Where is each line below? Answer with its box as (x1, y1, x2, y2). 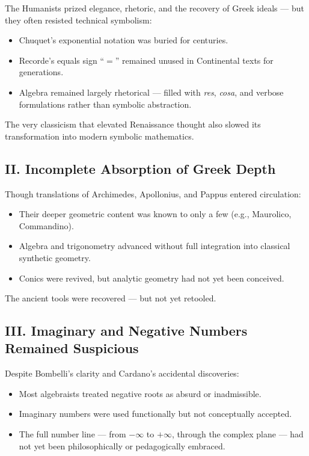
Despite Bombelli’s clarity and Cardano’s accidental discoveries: (5, 367, 239, 380)
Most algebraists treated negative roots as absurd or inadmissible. (19, 387, 262, 399)
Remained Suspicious (5, 339, 139, 357)
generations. (19, 66, 64, 78)
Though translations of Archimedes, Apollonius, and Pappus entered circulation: (5, 187, 301, 200)
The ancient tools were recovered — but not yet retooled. (5, 292, 216, 304)
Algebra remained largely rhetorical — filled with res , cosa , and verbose (19, 85, 284, 98)
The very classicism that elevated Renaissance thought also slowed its (5, 118, 261, 131)
